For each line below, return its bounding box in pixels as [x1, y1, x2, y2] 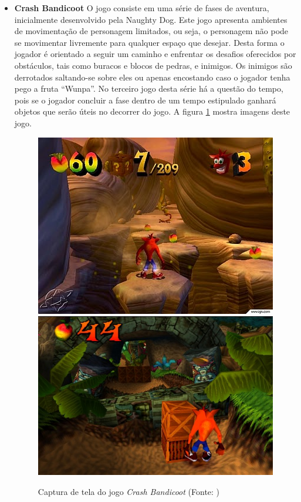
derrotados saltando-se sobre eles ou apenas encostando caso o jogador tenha [14, 71, 290, 83]
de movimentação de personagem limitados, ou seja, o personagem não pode [14, 25, 289, 37]
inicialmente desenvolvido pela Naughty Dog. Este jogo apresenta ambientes [14, 13, 288, 25]
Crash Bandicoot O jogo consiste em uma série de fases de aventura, [14, 2, 269, 14]
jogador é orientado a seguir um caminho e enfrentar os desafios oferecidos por [14, 48, 296, 60]
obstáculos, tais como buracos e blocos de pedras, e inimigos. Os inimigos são [14, 59, 292, 71]
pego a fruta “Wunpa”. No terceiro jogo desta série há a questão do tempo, [14, 82, 283, 95]
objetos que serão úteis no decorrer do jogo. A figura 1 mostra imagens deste [14, 105, 290, 118]
